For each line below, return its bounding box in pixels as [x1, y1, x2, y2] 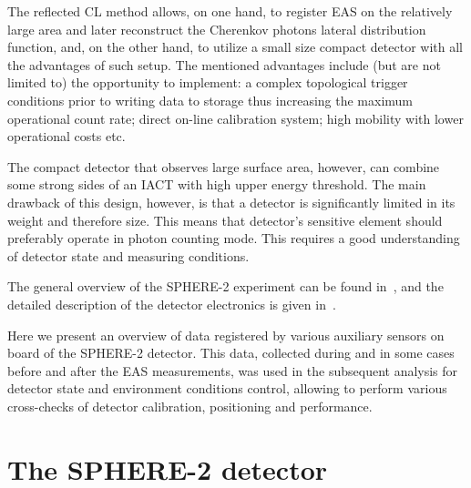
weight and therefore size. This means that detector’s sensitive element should [7, 210, 443, 229]
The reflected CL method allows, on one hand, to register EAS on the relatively [7, 2, 453, 20]
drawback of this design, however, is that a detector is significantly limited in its [7, 192, 456, 211]
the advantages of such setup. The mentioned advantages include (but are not [7, 55, 441, 74]
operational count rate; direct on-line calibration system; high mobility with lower [7, 108, 464, 127]
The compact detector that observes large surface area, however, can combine [7, 157, 440, 176]
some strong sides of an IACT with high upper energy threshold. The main [7, 175, 426, 194]
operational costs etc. [7, 127, 126, 146]
